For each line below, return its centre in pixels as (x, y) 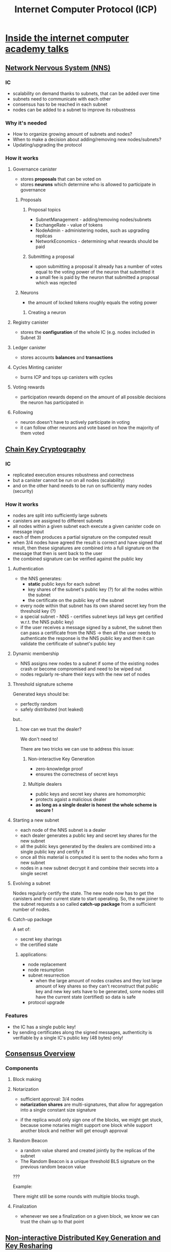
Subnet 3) (31, 338)
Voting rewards (29, 387)
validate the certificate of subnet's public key (68, 644)
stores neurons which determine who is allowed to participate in (88, 184)
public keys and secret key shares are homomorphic (91, 794)
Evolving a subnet (31, 883)
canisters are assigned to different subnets (58, 521)
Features (17, 1016)
